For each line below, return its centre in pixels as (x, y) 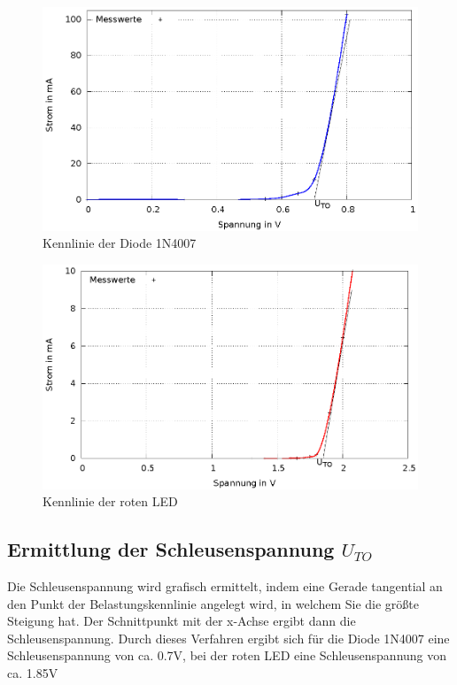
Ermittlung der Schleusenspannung (171, 549)
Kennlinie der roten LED (110, 501)
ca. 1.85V (33, 673)
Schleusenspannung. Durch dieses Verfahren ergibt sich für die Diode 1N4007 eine (228, 638)
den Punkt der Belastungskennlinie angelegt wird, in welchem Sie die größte (213, 603)
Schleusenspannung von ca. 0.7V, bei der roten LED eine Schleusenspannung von (227, 655)
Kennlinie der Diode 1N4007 (120, 243)
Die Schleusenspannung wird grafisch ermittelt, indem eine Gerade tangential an (225, 586)
